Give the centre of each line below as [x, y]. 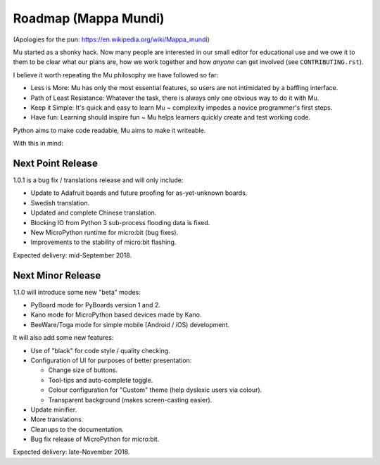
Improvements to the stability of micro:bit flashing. [103, 242]
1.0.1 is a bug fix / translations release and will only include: [98, 180]
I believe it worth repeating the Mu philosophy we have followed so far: [116, 75]
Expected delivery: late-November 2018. [71, 452]
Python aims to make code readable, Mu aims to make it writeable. [109, 130]
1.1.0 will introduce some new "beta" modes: [77, 292]
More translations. [57, 419]
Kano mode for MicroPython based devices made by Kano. [116, 315]
